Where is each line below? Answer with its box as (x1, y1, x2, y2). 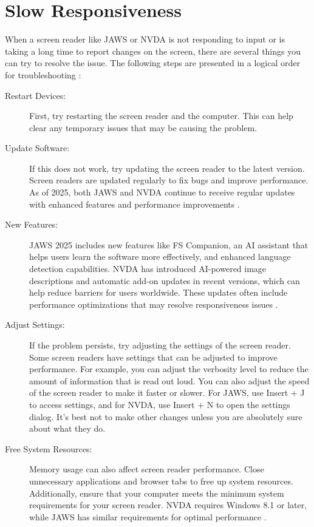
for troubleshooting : (5, 68, 81, 81)
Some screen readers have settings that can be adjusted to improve (29, 350, 278, 363)
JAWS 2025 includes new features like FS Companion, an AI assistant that (29, 238, 309, 251)
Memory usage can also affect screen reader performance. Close (29, 463, 264, 475)
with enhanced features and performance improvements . (29, 197, 240, 210)
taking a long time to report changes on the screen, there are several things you (5, 44, 301, 57)
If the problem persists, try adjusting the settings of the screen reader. (29, 339, 291, 351)
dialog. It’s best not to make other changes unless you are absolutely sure (29, 410, 302, 423)
